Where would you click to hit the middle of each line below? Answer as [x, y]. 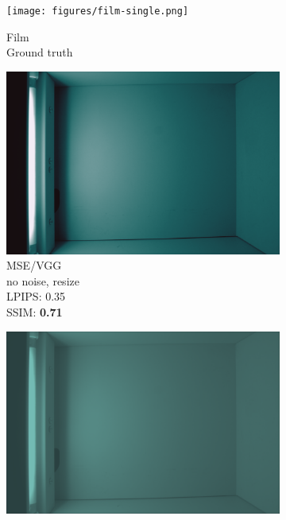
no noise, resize [43, 280]
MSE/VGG [34, 265]
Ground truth [40, 52]
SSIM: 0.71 [35, 312]
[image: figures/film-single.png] [98, 11]
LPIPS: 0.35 [36, 296]
